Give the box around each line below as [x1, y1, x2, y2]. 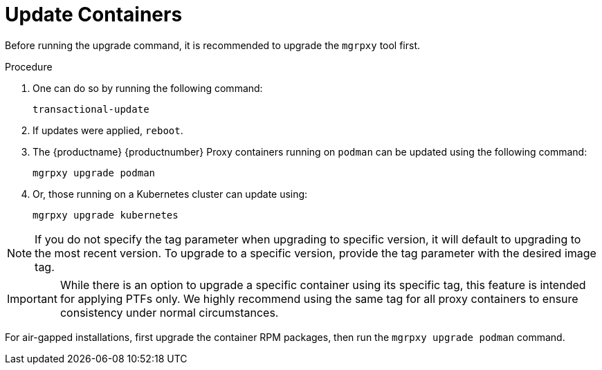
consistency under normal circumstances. [60, 305, 279, 320]
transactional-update [33, 103, 149, 115]
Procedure [5, 60, 53, 73]
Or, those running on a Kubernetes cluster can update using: [33, 187, 308, 200]
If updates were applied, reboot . [33, 124, 183, 136]
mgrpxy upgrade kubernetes [33, 209, 179, 221]
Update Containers [5, 3, 183, 26]
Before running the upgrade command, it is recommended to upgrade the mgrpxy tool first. [5, 39, 421, 51]
